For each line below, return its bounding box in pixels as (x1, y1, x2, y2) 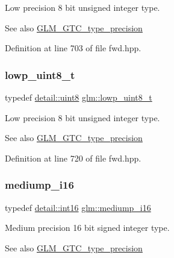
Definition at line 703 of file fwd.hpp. (5, 42, 141, 54)
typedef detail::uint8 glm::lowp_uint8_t (5, 91, 152, 103)
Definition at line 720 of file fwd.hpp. (5, 151, 141, 164)
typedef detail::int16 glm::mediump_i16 (5, 201, 151, 213)
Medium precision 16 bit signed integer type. (5, 221, 170, 234)
